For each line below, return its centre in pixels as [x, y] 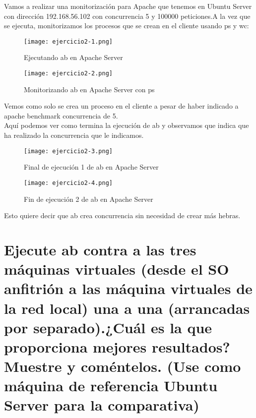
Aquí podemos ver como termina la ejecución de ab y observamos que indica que [127, 125]
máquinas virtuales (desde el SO [117, 269]
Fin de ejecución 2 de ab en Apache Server [89, 199]
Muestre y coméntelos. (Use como [123, 366]
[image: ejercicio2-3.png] [68, 151]
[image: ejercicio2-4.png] [68, 183]
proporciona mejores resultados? [117, 346]
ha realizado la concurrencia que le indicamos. [74, 135]
